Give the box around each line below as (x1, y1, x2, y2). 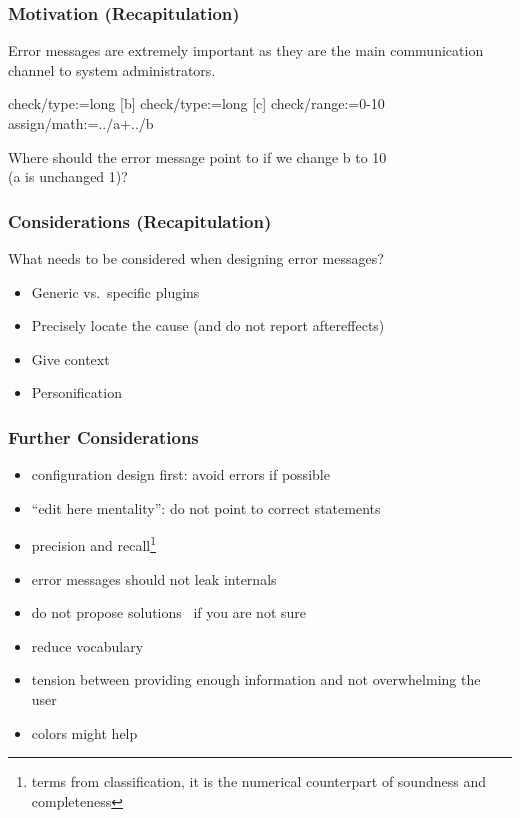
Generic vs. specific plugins (31, 281, 200, 302)
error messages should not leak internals (31, 568, 277, 589)
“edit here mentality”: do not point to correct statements (31, 497, 381, 518)
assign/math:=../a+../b (8, 113, 154, 133)
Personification (31, 382, 122, 403)
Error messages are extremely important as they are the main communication (8, 40, 484, 61)
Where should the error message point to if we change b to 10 (8, 146, 387, 167)
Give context (31, 348, 110, 369)
